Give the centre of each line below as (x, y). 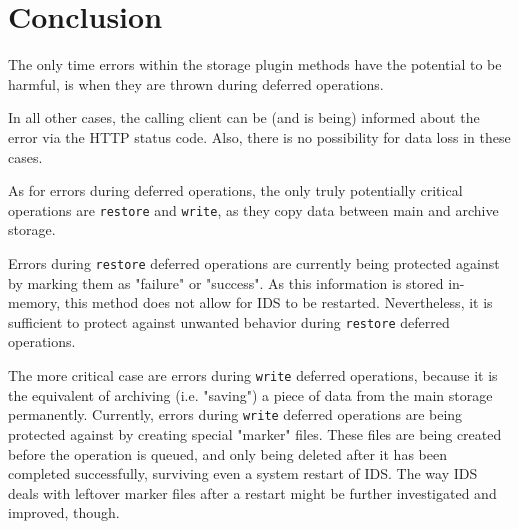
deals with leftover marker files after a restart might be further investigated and (252, 492)
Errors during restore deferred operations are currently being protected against (254, 262)
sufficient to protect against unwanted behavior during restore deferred (229, 321)
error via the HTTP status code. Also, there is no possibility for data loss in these (259, 136)
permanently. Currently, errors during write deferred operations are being (235, 414)
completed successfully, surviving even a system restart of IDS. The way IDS (243, 473)
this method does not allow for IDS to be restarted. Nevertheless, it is (278, 302)
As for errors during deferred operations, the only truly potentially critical (235, 190)
